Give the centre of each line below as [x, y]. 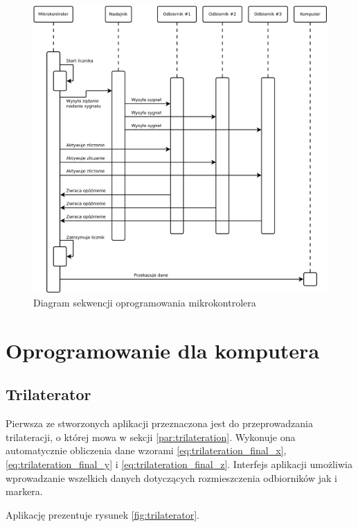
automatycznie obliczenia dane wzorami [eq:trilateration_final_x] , [146, 450]
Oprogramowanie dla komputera [163, 350]
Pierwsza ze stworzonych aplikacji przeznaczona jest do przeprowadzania [159, 423]
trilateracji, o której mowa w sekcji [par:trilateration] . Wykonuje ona [151, 437]
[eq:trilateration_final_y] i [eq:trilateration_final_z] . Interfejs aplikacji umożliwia [179, 464]
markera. [24, 491]
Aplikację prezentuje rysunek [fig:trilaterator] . [102, 514]
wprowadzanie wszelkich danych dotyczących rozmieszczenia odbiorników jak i [171, 477]
